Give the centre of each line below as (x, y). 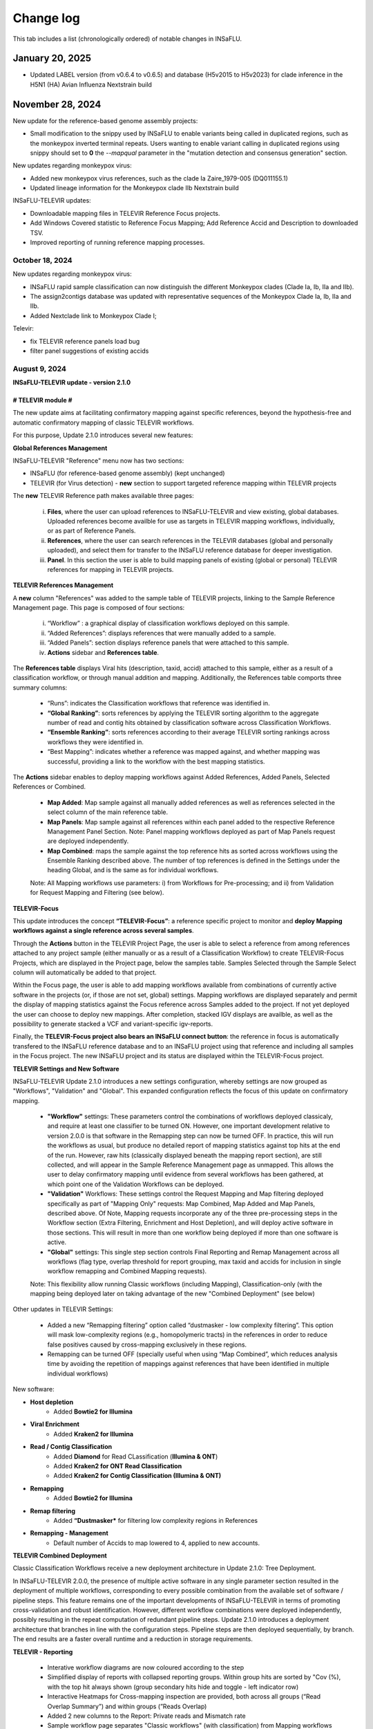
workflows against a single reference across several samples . (103, 931)
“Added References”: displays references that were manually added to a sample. (162, 633)
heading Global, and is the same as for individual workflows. (133, 870)
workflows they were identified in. (96, 742)
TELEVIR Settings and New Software (66, 1069)
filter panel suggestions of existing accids (89, 351)
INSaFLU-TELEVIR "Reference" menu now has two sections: (98, 461)
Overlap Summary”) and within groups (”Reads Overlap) (127, 1706)
